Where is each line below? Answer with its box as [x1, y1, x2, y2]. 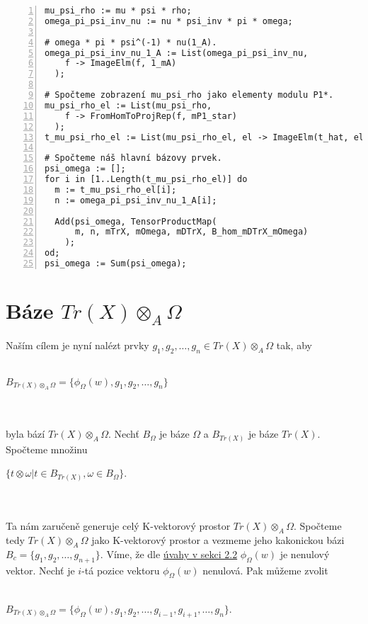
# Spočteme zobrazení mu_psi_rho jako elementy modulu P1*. [45, 90, 334, 100]
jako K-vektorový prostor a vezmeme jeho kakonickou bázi [91, 532, 345, 547]
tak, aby [276, 338, 312, 353]
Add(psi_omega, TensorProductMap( [54, 216, 217, 227]
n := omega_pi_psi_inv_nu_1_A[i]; [54, 195, 217, 205]
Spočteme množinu [6, 441, 88, 456]
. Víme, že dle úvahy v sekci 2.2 [100, 546, 238, 561]
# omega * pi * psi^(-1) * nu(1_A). [45, 37, 217, 47]
